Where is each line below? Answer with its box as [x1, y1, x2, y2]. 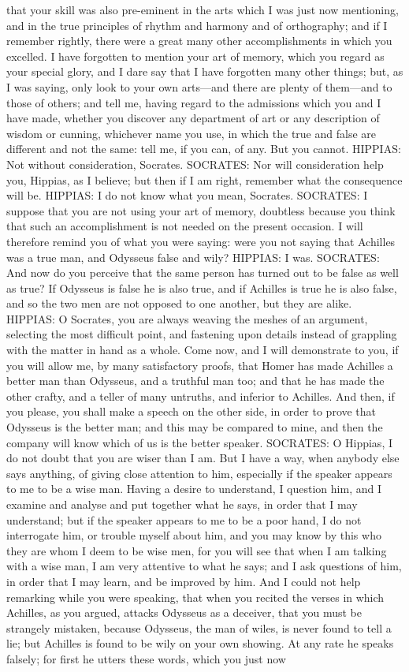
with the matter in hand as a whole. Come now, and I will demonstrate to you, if [6, 342, 399, 358]
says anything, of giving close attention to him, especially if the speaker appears [6, 465, 392, 481]
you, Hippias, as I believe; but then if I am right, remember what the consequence [6, 171, 403, 188]
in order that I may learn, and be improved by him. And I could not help [6, 573, 361, 589]
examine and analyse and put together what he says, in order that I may [6, 496, 358, 512]
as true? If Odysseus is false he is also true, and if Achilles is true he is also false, [6, 279, 397, 296]
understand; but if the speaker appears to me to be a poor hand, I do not [6, 511, 362, 528]
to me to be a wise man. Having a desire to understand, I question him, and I [6, 480, 381, 497]
